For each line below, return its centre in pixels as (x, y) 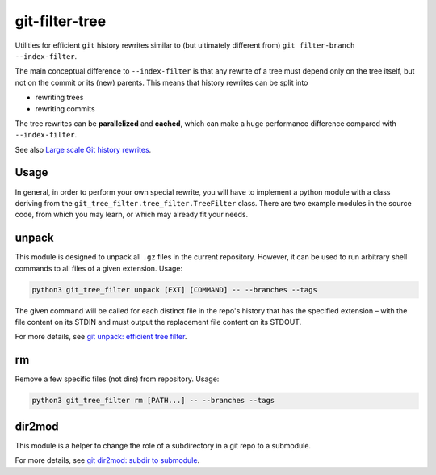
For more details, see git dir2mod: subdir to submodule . (107, 460)
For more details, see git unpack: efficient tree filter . (101, 337)
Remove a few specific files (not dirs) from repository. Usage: (117, 379)
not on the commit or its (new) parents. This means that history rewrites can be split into (161, 82)
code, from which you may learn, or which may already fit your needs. (132, 215)
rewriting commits (65, 108)
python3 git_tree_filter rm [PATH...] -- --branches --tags (153, 401)
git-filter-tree (61, 21)
